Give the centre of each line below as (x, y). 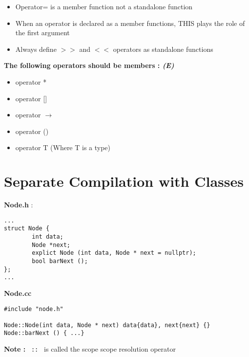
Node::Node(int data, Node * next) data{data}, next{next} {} (107, 325)
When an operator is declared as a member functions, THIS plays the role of (130, 23)
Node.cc (18, 293)
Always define (36, 49)
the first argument (42, 33)
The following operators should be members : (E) (89, 65)
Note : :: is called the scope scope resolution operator (90, 349)
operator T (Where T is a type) (63, 147)
